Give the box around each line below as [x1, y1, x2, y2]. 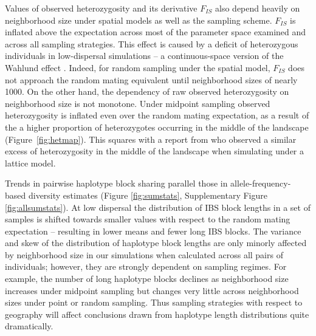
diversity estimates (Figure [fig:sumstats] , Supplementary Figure [28, 188, 267, 201]
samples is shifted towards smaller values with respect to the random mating [5, 213, 290, 225]
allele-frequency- [230, 177, 291, 190]
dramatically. [5, 320, 53, 332]
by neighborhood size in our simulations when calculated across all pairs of [5, 248, 283, 261]
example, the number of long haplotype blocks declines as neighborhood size [5, 272, 289, 285]
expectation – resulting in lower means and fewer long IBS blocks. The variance [5, 224, 301, 237]
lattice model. [5, 156, 56, 169]
